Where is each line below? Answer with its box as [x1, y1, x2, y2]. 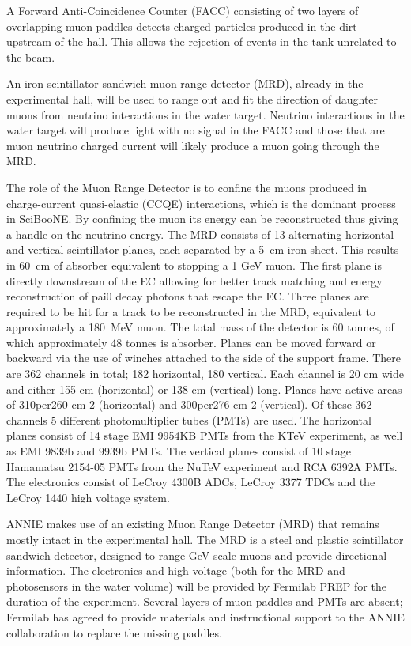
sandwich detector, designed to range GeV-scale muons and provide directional [6, 546, 387, 563]
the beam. [6, 48, 55, 65]
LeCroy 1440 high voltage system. [6, 489, 170, 505]
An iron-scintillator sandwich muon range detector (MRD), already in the [6, 75, 364, 92]
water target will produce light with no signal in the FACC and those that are [6, 122, 385, 138]
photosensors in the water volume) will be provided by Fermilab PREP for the [6, 577, 386, 594]
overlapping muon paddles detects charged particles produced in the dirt [6, 17, 357, 34]
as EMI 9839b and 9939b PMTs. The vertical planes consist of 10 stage [6, 443, 352, 459]
